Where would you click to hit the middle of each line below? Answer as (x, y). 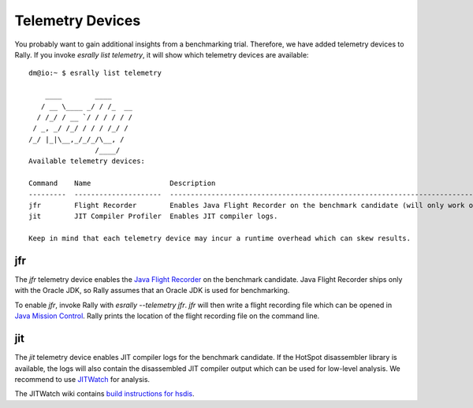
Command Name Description (122, 184)
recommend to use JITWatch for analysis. (82, 379)
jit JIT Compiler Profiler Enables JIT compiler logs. (153, 216)
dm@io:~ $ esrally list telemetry (95, 73)
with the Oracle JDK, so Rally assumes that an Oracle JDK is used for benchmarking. (152, 291)
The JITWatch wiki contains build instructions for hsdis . (104, 394)
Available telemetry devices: (87, 161)
